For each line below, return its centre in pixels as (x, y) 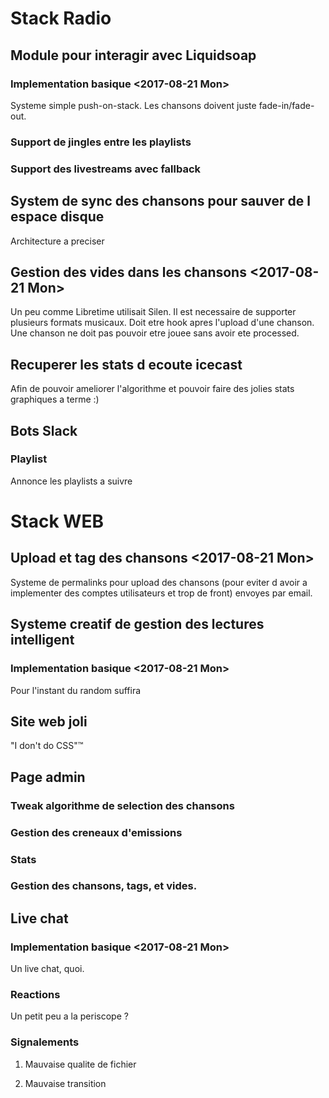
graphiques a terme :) (55, 399)
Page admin (48, 777)
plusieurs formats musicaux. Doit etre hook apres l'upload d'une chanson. (162, 323)
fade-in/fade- (286, 105)
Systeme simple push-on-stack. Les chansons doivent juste (133, 105)
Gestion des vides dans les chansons (128, 272)
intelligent (42, 640)
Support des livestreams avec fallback (106, 169)
